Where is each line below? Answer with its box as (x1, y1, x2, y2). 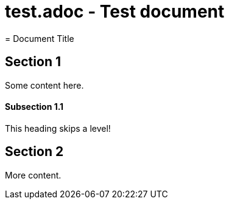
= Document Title (5, 33, 74, 44)
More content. (5, 169, 62, 180)
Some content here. (5, 80, 84, 90)
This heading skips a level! (5, 123, 111, 134)
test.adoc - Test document (5, 1, 225, 22)
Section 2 (5, 144, 64, 160)
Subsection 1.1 (5, 101, 64, 112)
